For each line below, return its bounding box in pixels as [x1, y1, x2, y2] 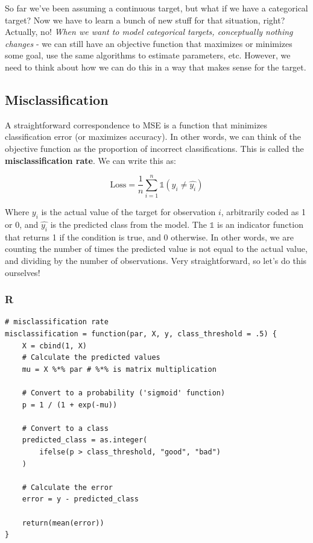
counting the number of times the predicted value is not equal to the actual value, [5, 242, 308, 255]
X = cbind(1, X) [22, 341, 87, 350]
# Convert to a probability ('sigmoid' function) [22, 389, 226, 398]
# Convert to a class [22, 424, 109, 433]
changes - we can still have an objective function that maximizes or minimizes [5, 37, 292, 49]
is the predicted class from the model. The [50, 218, 207, 231]
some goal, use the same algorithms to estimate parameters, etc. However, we [5, 49, 291, 61]
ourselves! [5, 266, 40, 278]
